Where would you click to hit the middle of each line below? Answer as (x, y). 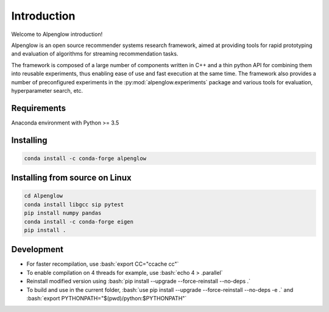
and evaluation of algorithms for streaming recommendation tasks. (95, 54)
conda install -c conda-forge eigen (79, 222)
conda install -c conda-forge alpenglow (85, 158)
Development (37, 249)
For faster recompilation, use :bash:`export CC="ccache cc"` (103, 264)
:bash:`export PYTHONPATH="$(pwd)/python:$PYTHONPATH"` (107, 299)
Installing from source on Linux (71, 178)
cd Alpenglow (44, 196)
